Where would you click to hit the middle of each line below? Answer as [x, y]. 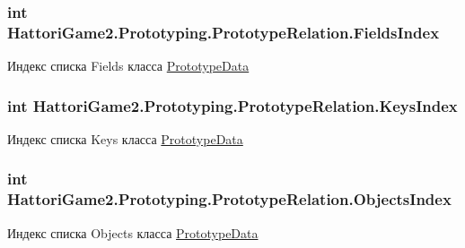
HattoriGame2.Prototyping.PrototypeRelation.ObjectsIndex [229, 199]
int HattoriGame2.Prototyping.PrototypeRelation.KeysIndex [232, 105]
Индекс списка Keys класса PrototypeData [125, 138]
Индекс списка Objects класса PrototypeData [133, 232]
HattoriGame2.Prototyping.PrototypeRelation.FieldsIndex [224, 32]
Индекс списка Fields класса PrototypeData [128, 66]
